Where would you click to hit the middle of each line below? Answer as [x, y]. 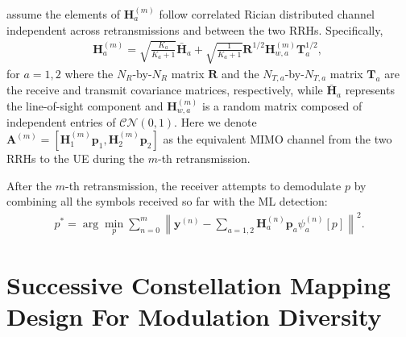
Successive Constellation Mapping [199, 284]
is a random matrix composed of [282, 106]
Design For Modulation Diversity [194, 316]
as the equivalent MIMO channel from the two [278, 139]
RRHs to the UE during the [76, 158]
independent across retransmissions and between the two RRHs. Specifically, [195, 29]
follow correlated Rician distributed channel [267, 14]
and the [240, 73]
